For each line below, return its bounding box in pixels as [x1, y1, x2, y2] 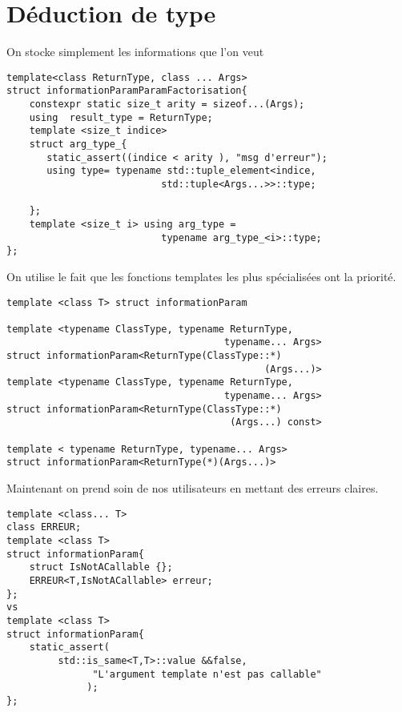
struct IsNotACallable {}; [29, 561, 173, 573]
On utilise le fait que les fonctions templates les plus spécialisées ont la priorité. [6, 268, 396, 284]
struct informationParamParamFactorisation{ [6, 85, 247, 97]
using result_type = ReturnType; [29, 111, 213, 123]
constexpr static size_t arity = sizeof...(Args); [29, 99, 305, 111]
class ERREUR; [6, 521, 82, 533]
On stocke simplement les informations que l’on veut [6, 43, 264, 60]
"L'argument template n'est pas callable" [92, 668, 322, 680]
